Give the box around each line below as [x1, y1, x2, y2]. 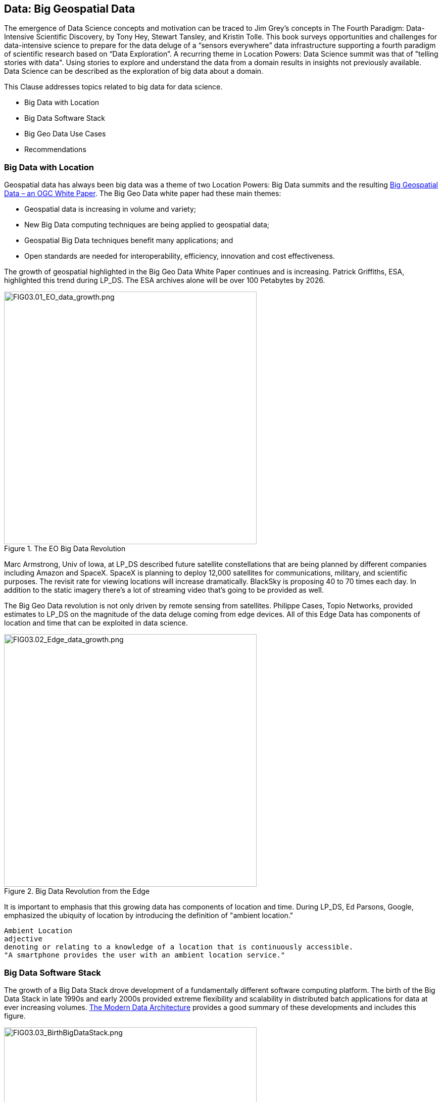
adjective [4, 935, 42, 943]
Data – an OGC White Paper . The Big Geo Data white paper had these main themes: [4, 189, 281, 198]
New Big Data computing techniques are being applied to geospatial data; [24, 220, 270, 229]
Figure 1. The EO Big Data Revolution [4, 544, 126, 553]
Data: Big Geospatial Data [4, 3, 135, 15]
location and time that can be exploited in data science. [4, 618, 188, 628]
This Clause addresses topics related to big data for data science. [4, 82, 223, 91]
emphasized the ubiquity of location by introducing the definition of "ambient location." [4, 911, 293, 920]
